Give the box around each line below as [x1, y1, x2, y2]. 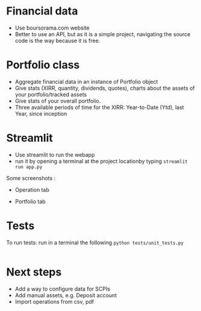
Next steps [6, 265, 62, 278]
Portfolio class [6, 58, 80, 72]
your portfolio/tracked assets [14, 90, 87, 98]
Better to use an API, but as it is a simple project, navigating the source [14, 30, 191, 37]
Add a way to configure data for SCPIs [14, 285, 110, 292]
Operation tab [14, 186, 50, 193]
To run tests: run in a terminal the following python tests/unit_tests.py [6, 239, 184, 246]
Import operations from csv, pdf [14, 298, 94, 305]
